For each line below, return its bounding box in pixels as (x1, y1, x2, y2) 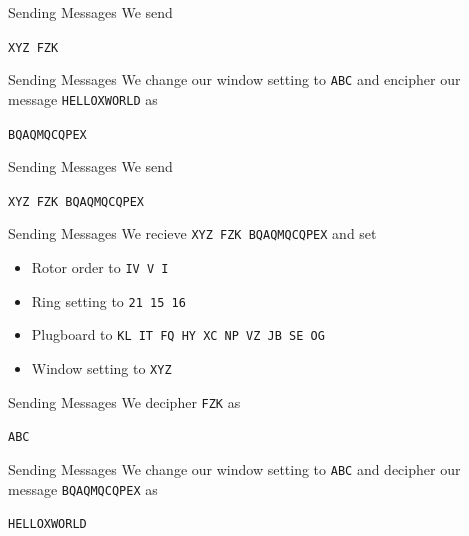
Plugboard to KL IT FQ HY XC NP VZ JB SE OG (31, 324, 325, 345)
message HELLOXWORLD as (8, 88, 158, 109)
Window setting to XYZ (31, 358, 172, 379)
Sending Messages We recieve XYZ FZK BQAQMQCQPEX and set (8, 223, 377, 244)
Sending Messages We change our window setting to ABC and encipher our (8, 69, 461, 90)
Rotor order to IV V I (31, 257, 169, 278)
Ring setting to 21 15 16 (31, 290, 186, 311)
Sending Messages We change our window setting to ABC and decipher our (8, 459, 461, 480)
